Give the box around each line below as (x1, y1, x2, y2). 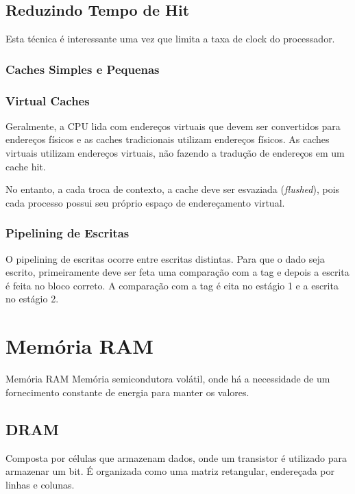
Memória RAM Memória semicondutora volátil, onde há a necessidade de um (5, 372, 330, 386)
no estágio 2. (5, 291, 59, 306)
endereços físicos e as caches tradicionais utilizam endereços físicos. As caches (5, 132, 330, 146)
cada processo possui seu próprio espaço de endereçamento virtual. (5, 195, 285, 209)
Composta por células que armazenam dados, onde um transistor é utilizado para (5, 450, 347, 465)
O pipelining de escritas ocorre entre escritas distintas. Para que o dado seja (5, 251, 325, 265)
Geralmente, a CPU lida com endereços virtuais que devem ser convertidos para (5, 118, 341, 133)
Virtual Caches (5, 92, 90, 109)
